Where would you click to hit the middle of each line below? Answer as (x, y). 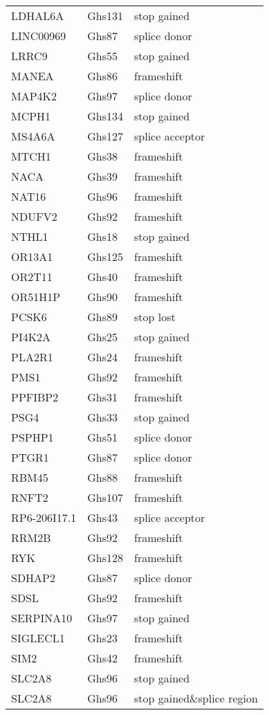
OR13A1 (32, 256)
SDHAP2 (34, 578)
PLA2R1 (32, 357)
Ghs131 (105, 16)
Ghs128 (105, 558)
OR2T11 (32, 277)
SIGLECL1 (38, 638)
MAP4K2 (34, 96)
